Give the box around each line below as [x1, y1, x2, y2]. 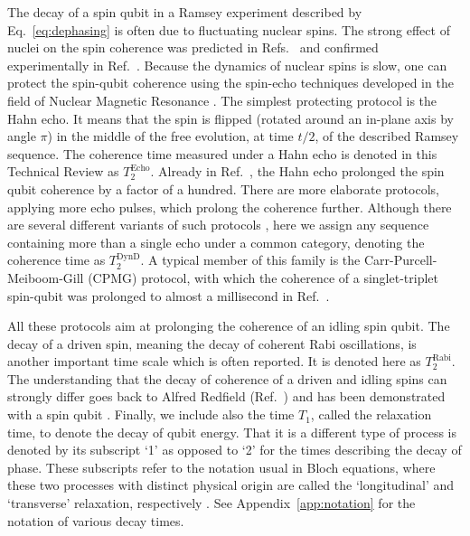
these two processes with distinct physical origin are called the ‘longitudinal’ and [7, 475, 455, 494]
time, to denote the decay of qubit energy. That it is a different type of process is [7, 422, 456, 441]
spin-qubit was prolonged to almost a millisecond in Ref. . [7, 286, 330, 305]
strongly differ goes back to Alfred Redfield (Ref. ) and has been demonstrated [7, 387, 446, 406]
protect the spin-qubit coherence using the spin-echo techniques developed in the [7, 73, 454, 92]
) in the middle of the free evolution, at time [47, 127, 294, 146]
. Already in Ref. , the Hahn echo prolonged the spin [150, 162, 445, 181]
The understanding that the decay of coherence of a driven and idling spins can [7, 369, 447, 388]
